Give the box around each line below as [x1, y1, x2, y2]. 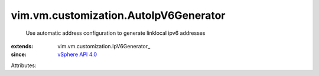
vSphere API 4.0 [57, 51, 97, 58]
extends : [11, 42, 34, 49]
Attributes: [11, 62, 37, 69]
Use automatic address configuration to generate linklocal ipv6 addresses [25, 29, 206, 37]
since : [11, 51, 27, 58]
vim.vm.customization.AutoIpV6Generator [11, 9, 226, 22]
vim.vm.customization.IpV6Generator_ [57, 42, 151, 49]
